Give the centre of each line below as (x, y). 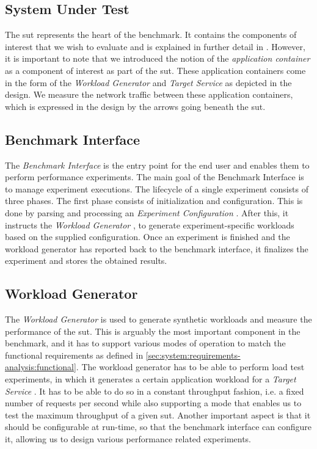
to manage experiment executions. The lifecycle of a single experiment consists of (157, 188)
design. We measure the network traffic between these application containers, (149, 94)
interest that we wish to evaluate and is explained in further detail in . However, (155, 46)
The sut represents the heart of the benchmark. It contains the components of (151, 35)
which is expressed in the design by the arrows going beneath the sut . (135, 106)
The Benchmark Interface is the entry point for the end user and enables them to (157, 165)
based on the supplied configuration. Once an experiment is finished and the (148, 237)
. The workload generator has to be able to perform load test (190, 367)
